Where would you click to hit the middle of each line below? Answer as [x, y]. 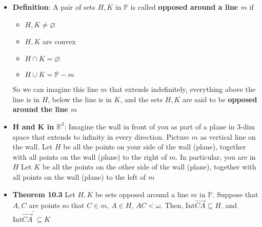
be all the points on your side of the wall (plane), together [155, 147]
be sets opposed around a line [142, 194]
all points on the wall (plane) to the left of [79, 176]
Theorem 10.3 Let [44, 194]
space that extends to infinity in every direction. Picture [101, 136]
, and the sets [141, 99]
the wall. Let [33, 147]
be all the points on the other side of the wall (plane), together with [149, 167]
